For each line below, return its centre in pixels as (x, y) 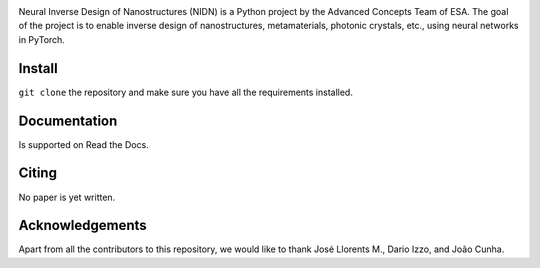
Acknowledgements (82, 225)
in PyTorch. (41, 39)
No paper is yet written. (67, 197)
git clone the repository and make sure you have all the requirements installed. (186, 92)
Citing (37, 173)
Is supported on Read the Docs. (83, 144)
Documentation (68, 120)
